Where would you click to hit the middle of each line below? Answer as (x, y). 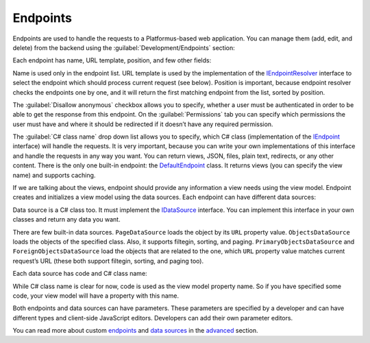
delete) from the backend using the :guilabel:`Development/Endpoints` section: (124, 47)
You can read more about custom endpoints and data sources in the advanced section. (135, 331)
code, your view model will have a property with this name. (96, 296)
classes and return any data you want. (66, 220)
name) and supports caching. (54, 175)
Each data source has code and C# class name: (80, 274)
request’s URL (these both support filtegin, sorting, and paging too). (108, 261)
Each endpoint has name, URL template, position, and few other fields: (112, 60)
